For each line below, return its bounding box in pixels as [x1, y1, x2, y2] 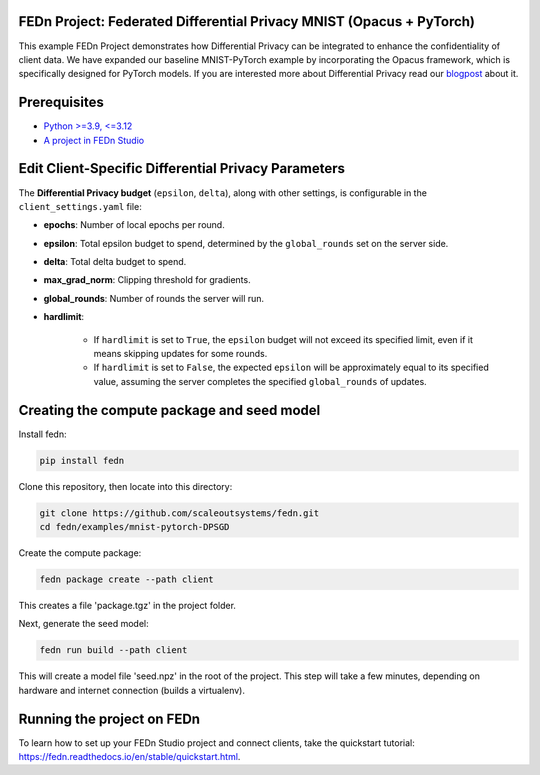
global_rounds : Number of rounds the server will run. [43, 292, 265, 304]
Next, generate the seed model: [18, 618, 149, 630]
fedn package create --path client [39, 574, 214, 585]
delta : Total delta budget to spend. [43, 256, 187, 268]
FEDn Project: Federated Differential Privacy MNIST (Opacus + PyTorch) [18, 13, 475, 30]
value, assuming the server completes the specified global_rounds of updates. [93, 375, 427, 387]
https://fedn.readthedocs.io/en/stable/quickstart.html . [18, 751, 241, 763]
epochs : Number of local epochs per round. [43, 219, 225, 231]
